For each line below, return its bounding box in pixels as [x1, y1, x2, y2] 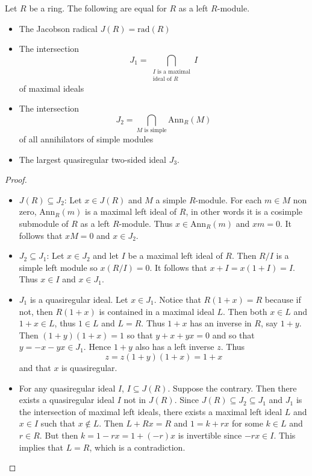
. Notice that [154, 293, 201, 305]
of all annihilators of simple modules [19, 133, 154, 145]
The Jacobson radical [19, 22, 98, 34]
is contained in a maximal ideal [99, 305, 214, 317]
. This [273, 428, 296, 441]
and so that [212, 328, 255, 341]
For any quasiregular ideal [19, 381, 116, 394]
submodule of [19, 217, 69, 230]
